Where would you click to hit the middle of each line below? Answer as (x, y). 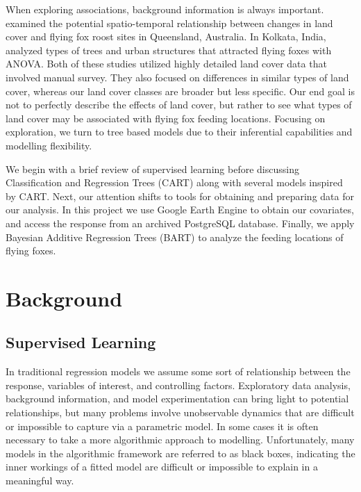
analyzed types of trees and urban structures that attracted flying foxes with (169, 50)
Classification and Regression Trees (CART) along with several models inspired (174, 182)
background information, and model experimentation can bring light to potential (177, 399)
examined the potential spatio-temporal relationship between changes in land (169, 23)
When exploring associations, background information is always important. (165, 9)
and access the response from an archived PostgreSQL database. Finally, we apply (180, 223)
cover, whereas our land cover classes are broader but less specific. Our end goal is (180, 91)
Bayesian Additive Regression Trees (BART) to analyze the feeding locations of (175, 237)
